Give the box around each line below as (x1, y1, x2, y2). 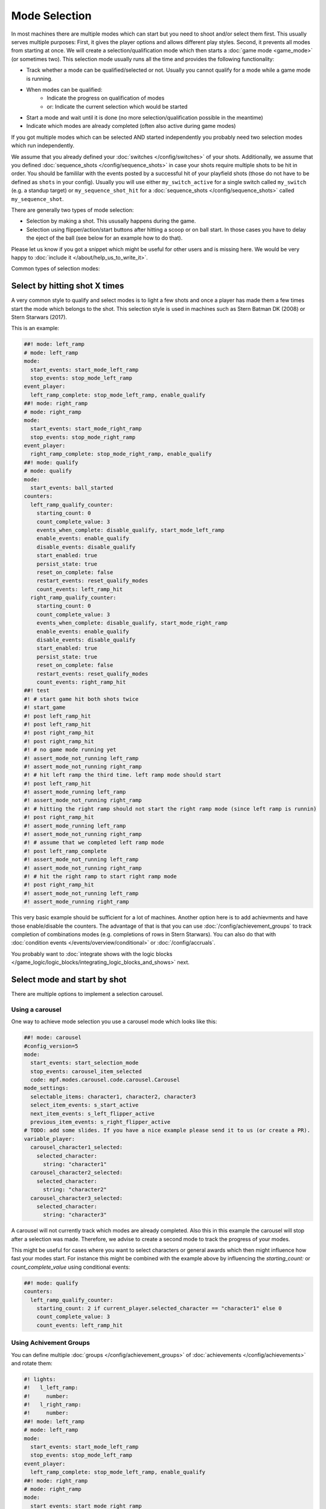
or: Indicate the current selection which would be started (46, 103, 188, 110)
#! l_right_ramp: (24, 1401, 81, 1408)
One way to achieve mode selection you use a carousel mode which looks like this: (11, 1018, 217, 1026)
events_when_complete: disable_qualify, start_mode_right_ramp (36, 619, 228, 627)
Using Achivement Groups (11, 1339, 91, 1347)
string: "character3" (43, 1211, 107, 1219)
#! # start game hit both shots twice (24, 695, 139, 703)
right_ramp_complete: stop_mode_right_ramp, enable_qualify (30, 450, 212, 458)
